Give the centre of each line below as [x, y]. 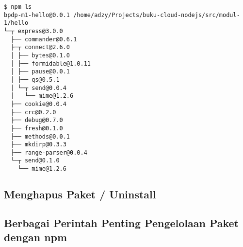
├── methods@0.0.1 [40, 136]
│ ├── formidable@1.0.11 [51, 63]
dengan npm [36, 237]
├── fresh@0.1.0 [37, 128]
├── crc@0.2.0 [33, 112]
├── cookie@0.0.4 [39, 104]
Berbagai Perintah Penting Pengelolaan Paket [121, 222]
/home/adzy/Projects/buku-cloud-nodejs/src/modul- [157, 15]
